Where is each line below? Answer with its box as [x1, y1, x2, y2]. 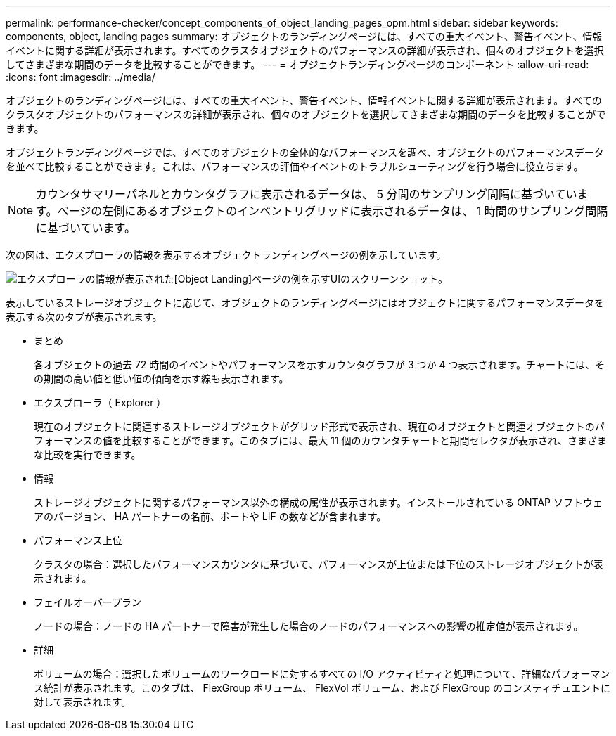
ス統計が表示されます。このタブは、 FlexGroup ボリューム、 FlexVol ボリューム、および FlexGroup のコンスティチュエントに [34, 682, 610, 694]
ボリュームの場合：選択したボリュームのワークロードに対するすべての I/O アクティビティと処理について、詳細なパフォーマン [34, 668, 610, 680]
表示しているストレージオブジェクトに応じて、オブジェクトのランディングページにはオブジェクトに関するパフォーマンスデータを [6, 297, 605, 309]
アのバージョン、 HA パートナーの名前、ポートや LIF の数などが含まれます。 [34, 510, 387, 522]
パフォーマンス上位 [34, 534, 122, 546]
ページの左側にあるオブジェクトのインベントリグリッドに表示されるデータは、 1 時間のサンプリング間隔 [57, 204, 608, 218]
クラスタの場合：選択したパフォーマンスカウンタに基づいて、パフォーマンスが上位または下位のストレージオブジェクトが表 [34, 558, 603, 570]
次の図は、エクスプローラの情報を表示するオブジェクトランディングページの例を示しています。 [6, 249, 447, 261]
